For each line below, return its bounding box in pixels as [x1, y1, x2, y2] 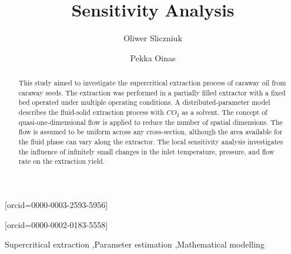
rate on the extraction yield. [18, 156, 105, 166]
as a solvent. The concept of [182, 107, 267, 117]
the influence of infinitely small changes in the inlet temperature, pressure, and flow [18, 146, 275, 156]
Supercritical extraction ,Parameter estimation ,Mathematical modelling [5, 238, 265, 250]
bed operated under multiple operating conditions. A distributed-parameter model [18, 97, 270, 107]
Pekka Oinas [130, 51, 176, 64]
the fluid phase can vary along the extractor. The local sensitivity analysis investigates [18, 137, 283, 147]
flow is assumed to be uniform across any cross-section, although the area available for [18, 127, 283, 137]
